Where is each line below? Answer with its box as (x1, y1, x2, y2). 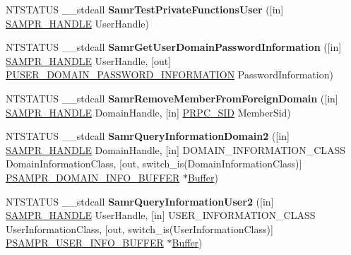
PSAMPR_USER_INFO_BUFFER (6, 235, 164, 250)
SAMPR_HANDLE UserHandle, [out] (6, 53, 172, 68)
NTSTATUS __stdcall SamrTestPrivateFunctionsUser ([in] (6, 2, 284, 16)
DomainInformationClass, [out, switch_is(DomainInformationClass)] (6, 156, 302, 171)
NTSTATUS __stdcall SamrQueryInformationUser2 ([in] (6, 194, 274, 208)
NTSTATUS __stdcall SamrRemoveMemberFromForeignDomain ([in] (6, 90, 338, 105)
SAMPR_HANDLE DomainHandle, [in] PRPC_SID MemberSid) (6, 105, 291, 119)
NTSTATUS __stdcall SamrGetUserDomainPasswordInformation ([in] (6, 40, 342, 54)
